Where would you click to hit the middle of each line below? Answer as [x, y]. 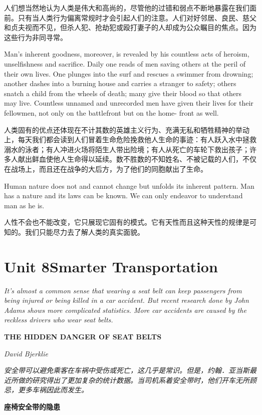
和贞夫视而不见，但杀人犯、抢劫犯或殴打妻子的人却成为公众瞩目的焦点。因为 [130, 27]
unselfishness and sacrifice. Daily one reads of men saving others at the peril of [125, 63]
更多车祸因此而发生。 [53, 390]
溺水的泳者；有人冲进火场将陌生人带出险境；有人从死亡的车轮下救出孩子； [127, 149]
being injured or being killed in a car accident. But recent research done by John [126, 300]
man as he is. [24, 205]
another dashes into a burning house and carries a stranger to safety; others [120, 83]
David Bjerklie [26, 353]
